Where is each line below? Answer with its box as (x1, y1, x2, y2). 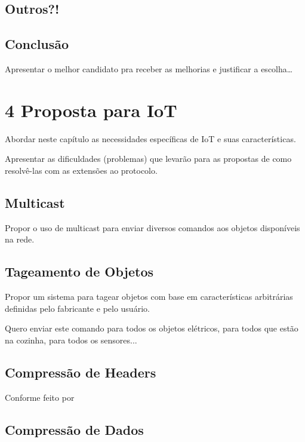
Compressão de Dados (5, 420, 144, 438)
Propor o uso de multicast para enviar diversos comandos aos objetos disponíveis (5, 221, 300, 234)
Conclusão (5, 35, 69, 53)
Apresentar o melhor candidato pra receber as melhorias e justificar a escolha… (5, 62, 293, 75)
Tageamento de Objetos (5, 262, 154, 281)
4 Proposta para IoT (5, 97, 177, 122)
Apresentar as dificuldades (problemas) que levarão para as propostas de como (5, 152, 292, 165)
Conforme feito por (5, 391, 75, 403)
